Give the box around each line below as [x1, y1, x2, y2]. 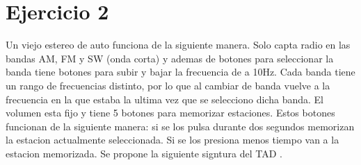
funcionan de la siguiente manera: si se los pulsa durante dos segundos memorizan [6, 119, 355, 133]
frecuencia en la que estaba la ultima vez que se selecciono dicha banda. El [6, 92, 323, 106]
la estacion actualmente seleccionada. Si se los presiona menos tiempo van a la [6, 132, 339, 147]
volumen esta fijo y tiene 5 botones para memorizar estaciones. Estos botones [6, 105, 335, 120]
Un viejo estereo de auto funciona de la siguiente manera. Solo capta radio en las [6, 37, 351, 52]
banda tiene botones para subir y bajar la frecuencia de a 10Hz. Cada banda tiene [6, 64, 355, 79]
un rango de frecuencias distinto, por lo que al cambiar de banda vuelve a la [6, 78, 330, 92]
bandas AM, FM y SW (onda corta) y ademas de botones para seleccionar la [6, 51, 334, 65]
